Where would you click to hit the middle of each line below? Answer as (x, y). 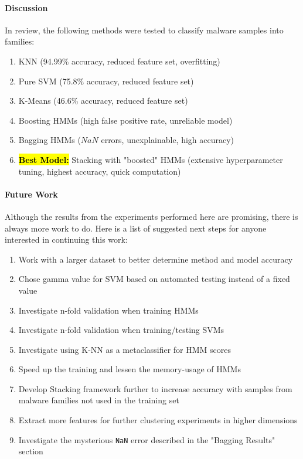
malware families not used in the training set (99, 400)
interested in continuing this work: (66, 239)
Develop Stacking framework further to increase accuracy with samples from (155, 388)
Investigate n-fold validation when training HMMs (108, 310)
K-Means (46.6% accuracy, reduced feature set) (103, 101)
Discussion (26, 7)
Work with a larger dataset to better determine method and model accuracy (156, 259)
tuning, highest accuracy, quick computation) (100, 171)
